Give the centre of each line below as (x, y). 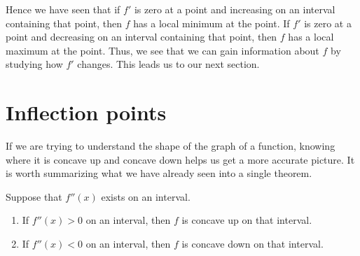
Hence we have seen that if (63, 9)
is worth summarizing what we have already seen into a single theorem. (159, 173)
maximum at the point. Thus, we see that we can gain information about (162, 50)
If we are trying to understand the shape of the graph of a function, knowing (171, 146)
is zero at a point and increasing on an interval (235, 9)
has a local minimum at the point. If (212, 23)
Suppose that (34, 196)
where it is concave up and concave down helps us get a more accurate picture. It (180, 159)
